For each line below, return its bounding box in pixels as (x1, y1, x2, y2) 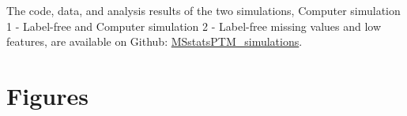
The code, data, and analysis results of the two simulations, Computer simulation (6, 2, 401, 18)
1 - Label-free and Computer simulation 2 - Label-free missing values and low (6, 17, 382, 34)
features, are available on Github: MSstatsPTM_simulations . (6, 33, 303, 50)
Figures (6, 79, 89, 111)
